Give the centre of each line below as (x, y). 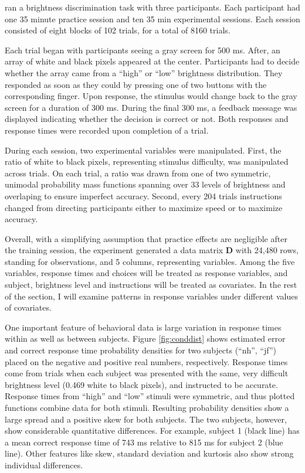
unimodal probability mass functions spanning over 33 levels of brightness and (145, 184)
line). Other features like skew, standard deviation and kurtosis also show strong (149, 453)
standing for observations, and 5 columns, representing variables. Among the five (150, 261)
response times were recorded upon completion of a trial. (107, 130)
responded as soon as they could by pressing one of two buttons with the (136, 84)
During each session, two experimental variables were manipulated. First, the (143, 150)
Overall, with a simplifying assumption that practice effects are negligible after (146, 238)
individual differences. (44, 465)
